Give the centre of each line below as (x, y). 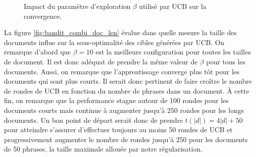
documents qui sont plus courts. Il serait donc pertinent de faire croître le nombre (128, 81)
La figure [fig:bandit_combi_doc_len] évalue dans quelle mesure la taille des (120, 32)
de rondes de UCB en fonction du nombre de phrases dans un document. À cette (127, 90)
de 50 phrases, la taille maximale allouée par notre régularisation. (103, 149)
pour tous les (226, 61)
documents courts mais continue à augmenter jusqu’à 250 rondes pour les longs (124, 110)
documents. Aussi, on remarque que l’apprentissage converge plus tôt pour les (122, 71)
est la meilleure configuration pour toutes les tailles (173, 52)
